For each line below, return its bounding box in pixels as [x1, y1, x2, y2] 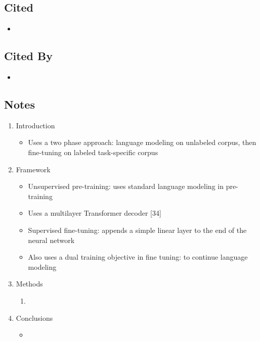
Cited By [4, 48, 53, 64]
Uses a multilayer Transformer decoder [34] [28, 208, 161, 218]
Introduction [16, 120, 55, 130]
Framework [16, 164, 51, 174]
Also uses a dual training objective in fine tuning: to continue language [28, 252, 248, 262]
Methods [16, 278, 43, 289]
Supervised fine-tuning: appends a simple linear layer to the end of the [28, 224, 247, 235]
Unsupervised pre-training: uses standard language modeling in [28, 181, 224, 191]
